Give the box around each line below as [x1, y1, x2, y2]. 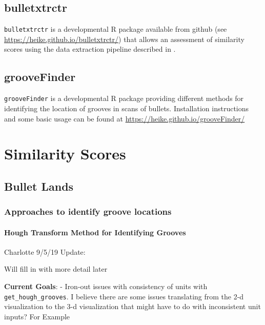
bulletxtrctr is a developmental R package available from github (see [4, 24, 227, 34]
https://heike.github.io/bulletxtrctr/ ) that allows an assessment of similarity [4, 33, 244, 44]
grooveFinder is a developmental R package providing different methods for [4, 93, 244, 104]
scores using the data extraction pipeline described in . [4, 44, 176, 54]
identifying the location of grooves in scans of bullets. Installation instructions [4, 103, 249, 113]
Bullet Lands [4, 178, 74, 194]
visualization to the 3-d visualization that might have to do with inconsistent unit [4, 301, 261, 312]
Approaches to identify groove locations [4, 205, 172, 218]
